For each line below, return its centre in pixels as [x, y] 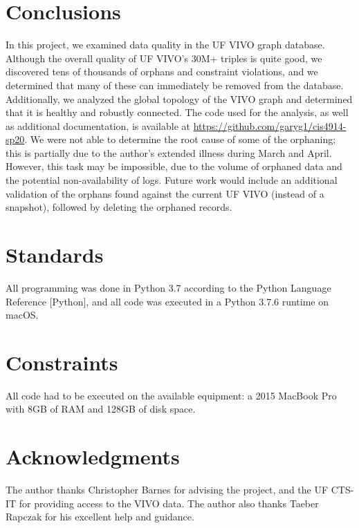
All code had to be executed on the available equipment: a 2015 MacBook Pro [171, 395]
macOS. [22, 315]
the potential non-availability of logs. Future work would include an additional [172, 180]
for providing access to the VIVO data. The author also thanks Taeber [169, 503]
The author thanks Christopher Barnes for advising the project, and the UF [167, 490]
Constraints [62, 362]
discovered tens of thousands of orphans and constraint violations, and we [162, 72]
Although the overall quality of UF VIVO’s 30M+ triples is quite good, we [164, 58]
